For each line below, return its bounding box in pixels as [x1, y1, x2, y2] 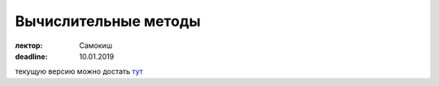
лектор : [15, 41, 43, 50]
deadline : [15, 51, 48, 61]
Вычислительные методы [15, 12, 201, 30]
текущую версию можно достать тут [15, 67, 144, 76]
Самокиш [79, 41, 113, 50]
